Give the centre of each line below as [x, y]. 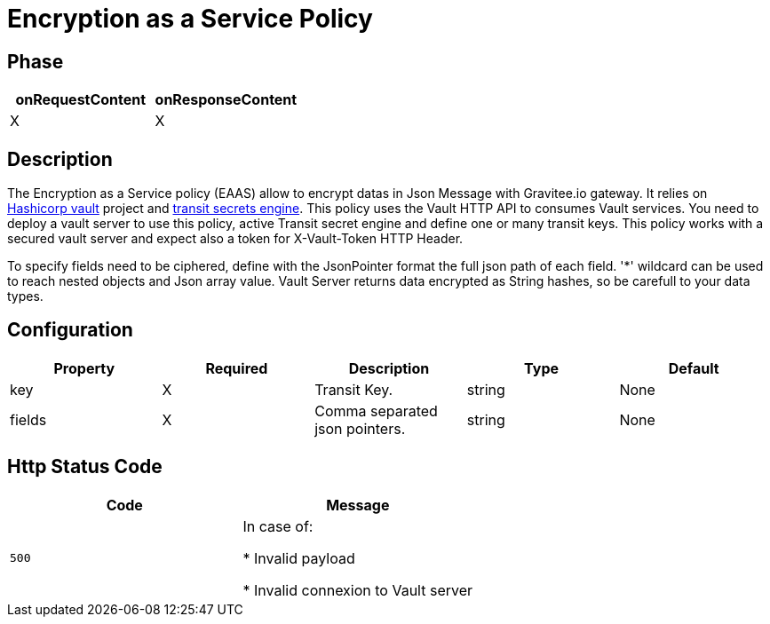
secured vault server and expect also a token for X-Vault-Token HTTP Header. [235, 239]
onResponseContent [226, 100]
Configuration [70, 330]
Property [84, 368]
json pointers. [360, 428]
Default [694, 368]
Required [237, 368]
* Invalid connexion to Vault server [358, 590]
